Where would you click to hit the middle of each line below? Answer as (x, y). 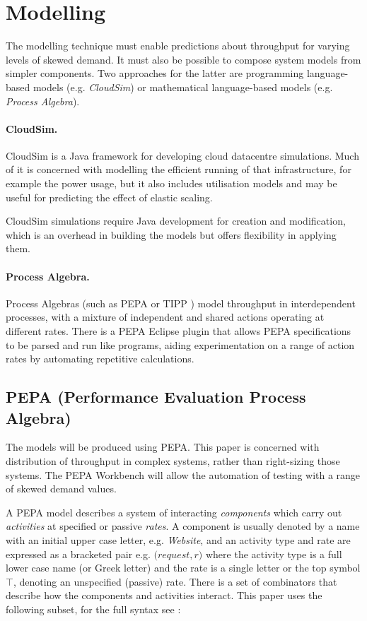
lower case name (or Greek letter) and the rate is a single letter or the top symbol (183, 568)
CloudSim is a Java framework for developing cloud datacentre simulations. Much (182, 155)
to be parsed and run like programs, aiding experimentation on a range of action (180, 344)
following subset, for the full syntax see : (93, 609)
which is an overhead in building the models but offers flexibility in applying (171, 234)
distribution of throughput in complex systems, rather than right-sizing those (173, 461)
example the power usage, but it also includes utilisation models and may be (171, 183)
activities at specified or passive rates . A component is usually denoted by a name (183, 526)
